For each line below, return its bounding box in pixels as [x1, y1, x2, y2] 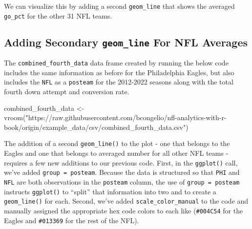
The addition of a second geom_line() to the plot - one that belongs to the [4, 138, 230, 148]
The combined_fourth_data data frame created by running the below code [4, 58, 229, 68]
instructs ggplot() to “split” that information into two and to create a [4, 186, 216, 196]
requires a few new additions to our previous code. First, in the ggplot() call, [4, 157, 238, 167]
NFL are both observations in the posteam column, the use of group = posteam [4, 176, 240, 187]
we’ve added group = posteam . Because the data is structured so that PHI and [4, 167, 240, 177]
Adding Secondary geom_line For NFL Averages [4, 34, 248, 49]
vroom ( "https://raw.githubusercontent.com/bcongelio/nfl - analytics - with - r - [4, 112, 227, 123]
